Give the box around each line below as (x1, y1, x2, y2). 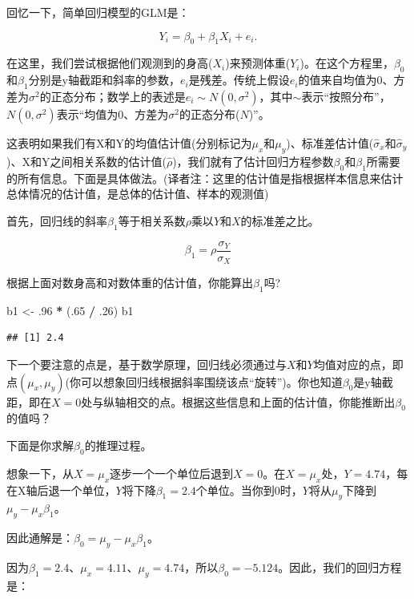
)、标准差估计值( (286, 134, 374, 151)
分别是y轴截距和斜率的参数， (28, 71, 181, 88)
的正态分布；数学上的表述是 (39, 87, 186, 104)
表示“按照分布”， (301, 87, 391, 104)
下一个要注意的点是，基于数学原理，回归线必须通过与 (6, 356, 287, 373)
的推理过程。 (84, 437, 152, 454)
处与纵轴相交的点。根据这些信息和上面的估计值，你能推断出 (81, 393, 396, 410)
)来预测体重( (225, 55, 291, 71)
